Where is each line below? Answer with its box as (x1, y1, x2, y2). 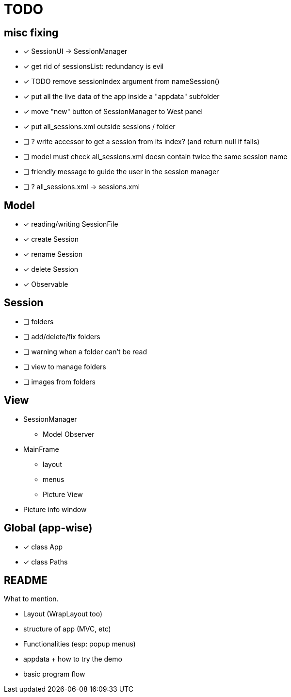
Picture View (43, 490, 83, 498)
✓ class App (23, 542, 63, 551)
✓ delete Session (23, 265, 79, 274)
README (4, 574, 48, 586)
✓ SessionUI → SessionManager (23, 47, 128, 56)
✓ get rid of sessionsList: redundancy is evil (23, 62, 164, 71)
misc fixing (4, 26, 59, 39)
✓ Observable (23, 280, 68, 289)
